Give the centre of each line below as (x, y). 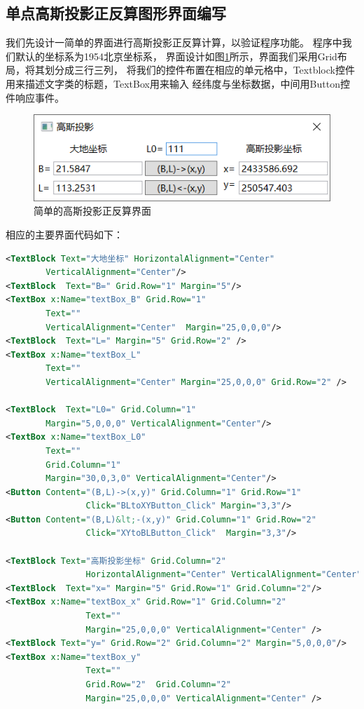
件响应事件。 (35, 97)
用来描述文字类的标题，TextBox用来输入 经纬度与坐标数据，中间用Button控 (178, 83)
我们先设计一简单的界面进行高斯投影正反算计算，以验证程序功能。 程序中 (174, 42)
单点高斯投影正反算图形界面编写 (116, 13)
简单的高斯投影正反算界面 (92, 211)
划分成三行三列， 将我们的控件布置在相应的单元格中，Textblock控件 (199, 70)
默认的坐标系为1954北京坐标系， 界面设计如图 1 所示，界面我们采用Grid (176, 56)
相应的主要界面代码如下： (64, 235)
